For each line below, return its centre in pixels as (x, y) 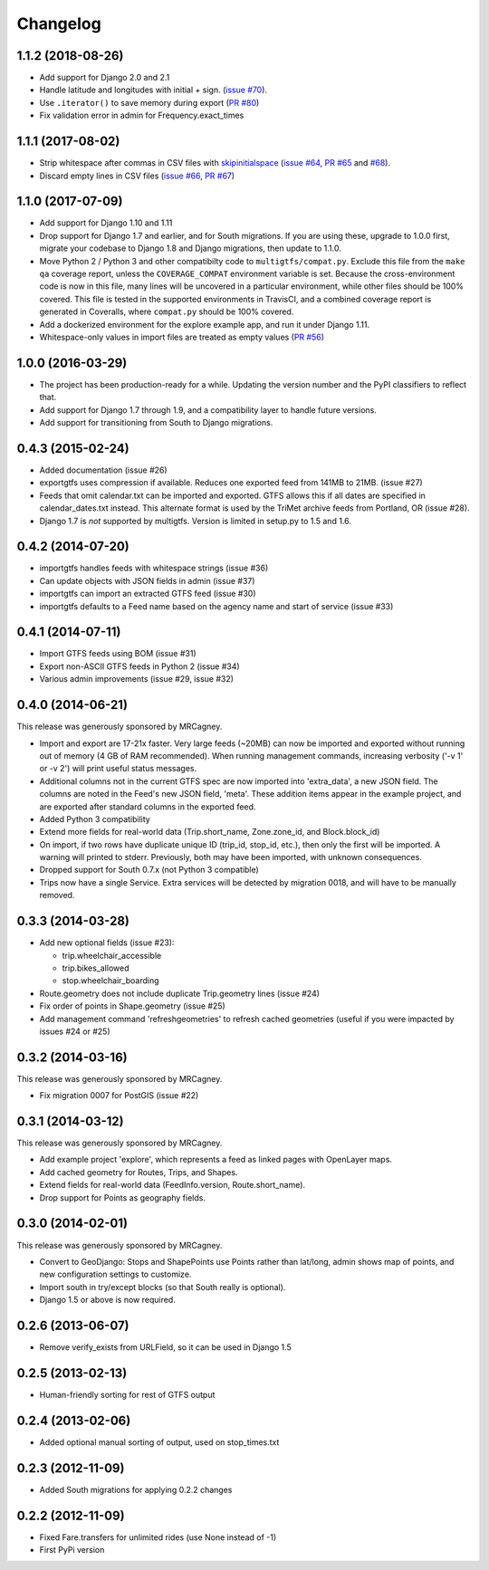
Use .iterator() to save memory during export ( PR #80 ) (149, 102)
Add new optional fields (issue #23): (107, 943)
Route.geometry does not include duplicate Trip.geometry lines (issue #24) (180, 993)
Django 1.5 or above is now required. (107, 1300)
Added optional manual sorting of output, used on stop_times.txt (159, 1442)
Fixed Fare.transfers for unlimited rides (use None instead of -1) (158, 1537)
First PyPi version (72, 1550)
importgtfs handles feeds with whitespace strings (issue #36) (154, 568)
